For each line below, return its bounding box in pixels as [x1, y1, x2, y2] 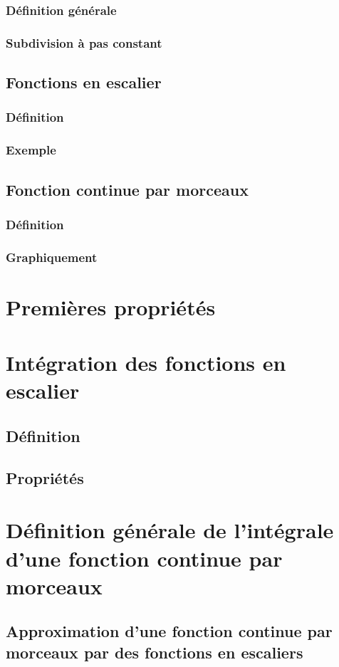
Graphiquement [6, 248, 98, 266]
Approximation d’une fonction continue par [6, 620, 333, 642]
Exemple [6, 141, 56, 159]
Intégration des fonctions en [6, 348, 286, 377]
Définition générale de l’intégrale [6, 515, 334, 545]
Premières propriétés [6, 292, 216, 321]
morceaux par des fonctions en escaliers [6, 641, 303, 663]
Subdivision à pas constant [6, 33, 162, 51]
